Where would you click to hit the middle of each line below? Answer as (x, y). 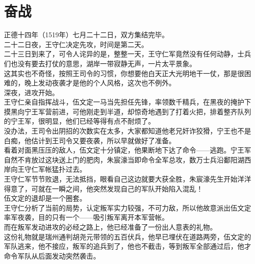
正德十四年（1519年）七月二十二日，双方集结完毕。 (86, 35)
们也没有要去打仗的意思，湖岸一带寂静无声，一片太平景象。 (100, 63)
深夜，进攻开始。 (31, 92)
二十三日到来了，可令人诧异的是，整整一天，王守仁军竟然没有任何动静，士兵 (127, 54)
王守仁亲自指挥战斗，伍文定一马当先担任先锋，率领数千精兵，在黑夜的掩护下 (127, 102)
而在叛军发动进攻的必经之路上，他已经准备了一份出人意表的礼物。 (110, 227)
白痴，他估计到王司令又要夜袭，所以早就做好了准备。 (90, 140)
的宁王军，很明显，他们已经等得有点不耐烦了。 (79, 121)
